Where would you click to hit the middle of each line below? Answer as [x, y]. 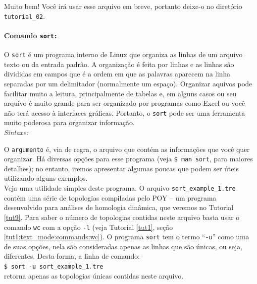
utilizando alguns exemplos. [46, 178]
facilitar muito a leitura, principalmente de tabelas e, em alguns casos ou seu [120, 93]
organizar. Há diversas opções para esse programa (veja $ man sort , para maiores [128, 159]
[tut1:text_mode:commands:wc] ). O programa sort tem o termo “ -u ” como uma [127, 237]
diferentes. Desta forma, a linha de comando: [72, 256]
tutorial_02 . [25, 16]
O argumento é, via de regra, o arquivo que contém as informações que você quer [127, 149]
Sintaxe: [16, 132]
